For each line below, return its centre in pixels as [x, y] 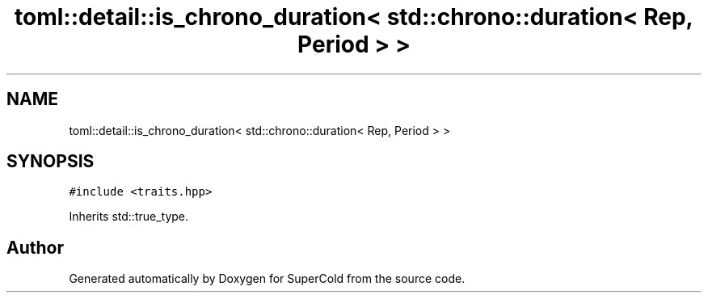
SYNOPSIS [51, 162]
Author [35, 247]
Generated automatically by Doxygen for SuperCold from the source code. [267, 279]
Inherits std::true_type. [129, 217]
